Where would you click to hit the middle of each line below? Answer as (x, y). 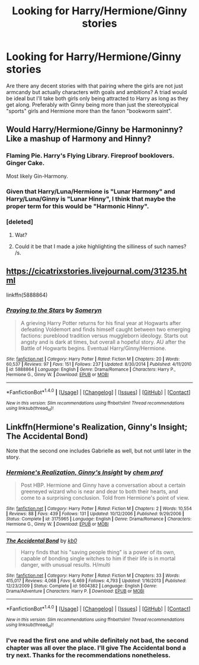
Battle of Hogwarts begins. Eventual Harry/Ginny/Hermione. (94, 348)
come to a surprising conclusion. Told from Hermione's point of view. (105, 498)
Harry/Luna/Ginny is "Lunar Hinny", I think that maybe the (91, 198)
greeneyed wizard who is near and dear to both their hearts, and (99, 491)
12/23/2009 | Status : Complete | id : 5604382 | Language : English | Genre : (82, 586)
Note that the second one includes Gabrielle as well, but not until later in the (99, 451)
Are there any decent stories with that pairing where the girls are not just (95, 86)
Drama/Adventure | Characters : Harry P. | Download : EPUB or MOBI (75, 591)
